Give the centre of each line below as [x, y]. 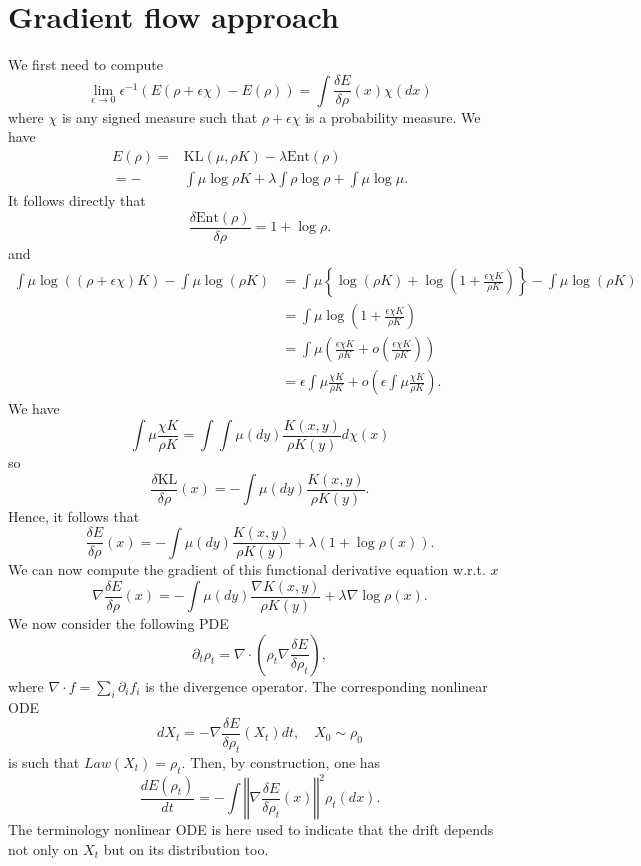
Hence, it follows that [74, 515]
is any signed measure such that [159, 116]
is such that [44, 761]
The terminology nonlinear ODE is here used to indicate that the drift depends [251, 829]
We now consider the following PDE [118, 622]
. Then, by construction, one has [281, 761]
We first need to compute [85, 64]
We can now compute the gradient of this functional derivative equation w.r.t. [247, 569]
